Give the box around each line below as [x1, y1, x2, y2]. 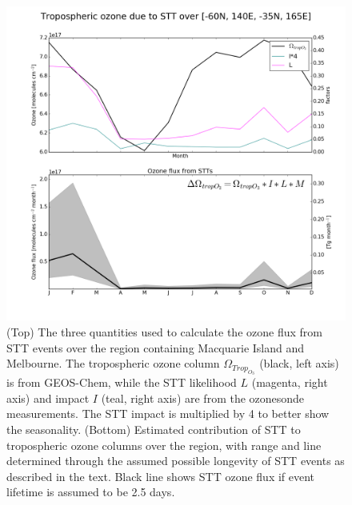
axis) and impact [6, 389, 90, 406]
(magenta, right [251, 374, 328, 391]
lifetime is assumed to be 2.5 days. [6, 483, 175, 500]
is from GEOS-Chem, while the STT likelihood [6, 374, 237, 391]
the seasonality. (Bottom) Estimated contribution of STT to [6, 421, 301, 438]
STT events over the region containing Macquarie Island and [6, 339, 305, 356]
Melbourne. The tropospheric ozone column [6, 355, 220, 372]
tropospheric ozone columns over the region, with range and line [6, 436, 322, 453]
